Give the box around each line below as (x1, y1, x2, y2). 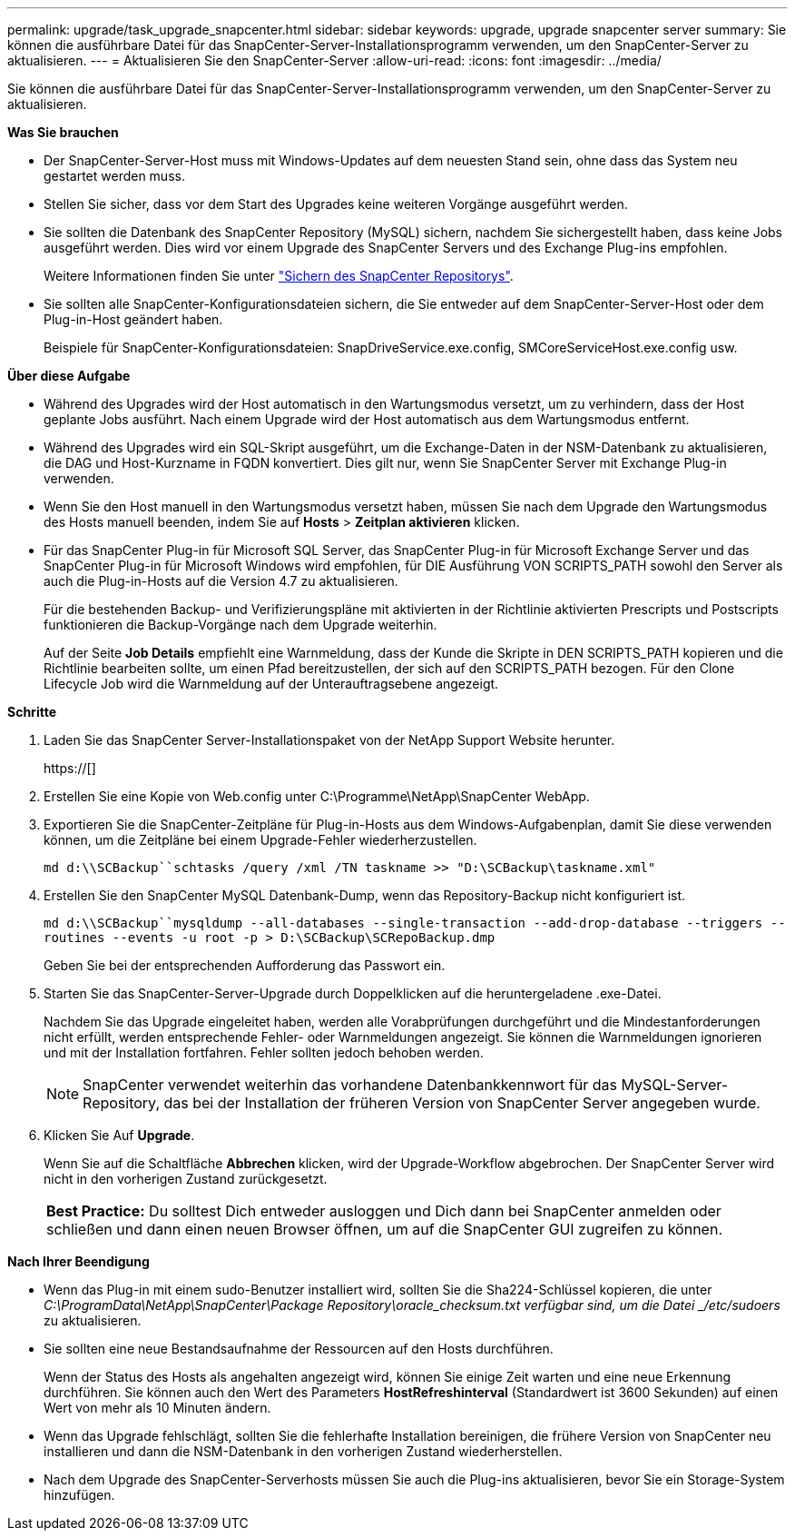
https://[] (44, 760, 96, 776)
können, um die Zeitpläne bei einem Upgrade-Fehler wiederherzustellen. (44, 832, 477, 848)
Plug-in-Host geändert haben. (44, 312, 223, 327)
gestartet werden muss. (44, 168, 185, 184)
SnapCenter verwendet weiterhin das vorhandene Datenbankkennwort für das (83, 1076, 617, 1094)
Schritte (7, 704, 56, 719)
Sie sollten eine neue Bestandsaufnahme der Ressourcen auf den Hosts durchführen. (44, 1341, 554, 1356)
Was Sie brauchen (7, 124, 119, 140)
